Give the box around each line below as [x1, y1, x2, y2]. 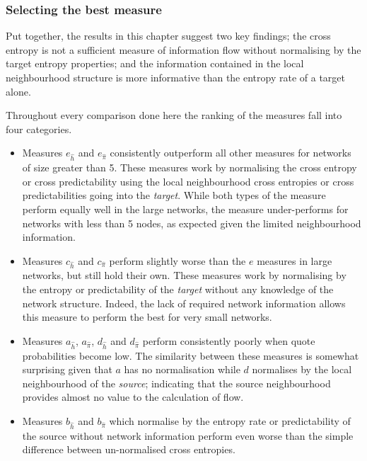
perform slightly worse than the [109, 253, 246, 268]
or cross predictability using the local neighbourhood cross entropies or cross [22, 173, 354, 188]
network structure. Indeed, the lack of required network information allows [22, 295, 346, 310]
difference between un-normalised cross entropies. [22, 442, 235, 457]
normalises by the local [252, 362, 352, 377]
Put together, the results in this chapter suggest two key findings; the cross [6, 28, 331, 43]
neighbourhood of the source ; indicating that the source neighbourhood [22, 375, 331, 390]
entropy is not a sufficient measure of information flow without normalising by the [6, 42, 361, 57]
